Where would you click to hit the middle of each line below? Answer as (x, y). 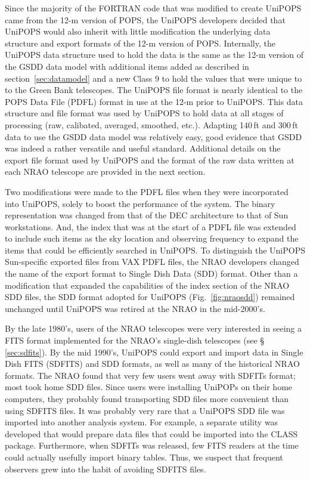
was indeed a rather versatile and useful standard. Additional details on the (143, 148)
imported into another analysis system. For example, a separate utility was (142, 422)
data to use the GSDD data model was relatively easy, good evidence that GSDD (154, 136)
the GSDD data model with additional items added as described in (127, 66)
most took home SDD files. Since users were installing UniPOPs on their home (149, 387)
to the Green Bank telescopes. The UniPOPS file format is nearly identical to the (154, 90)
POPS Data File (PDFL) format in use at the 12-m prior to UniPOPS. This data (154, 101)
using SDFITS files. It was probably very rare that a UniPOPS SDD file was (145, 410)
